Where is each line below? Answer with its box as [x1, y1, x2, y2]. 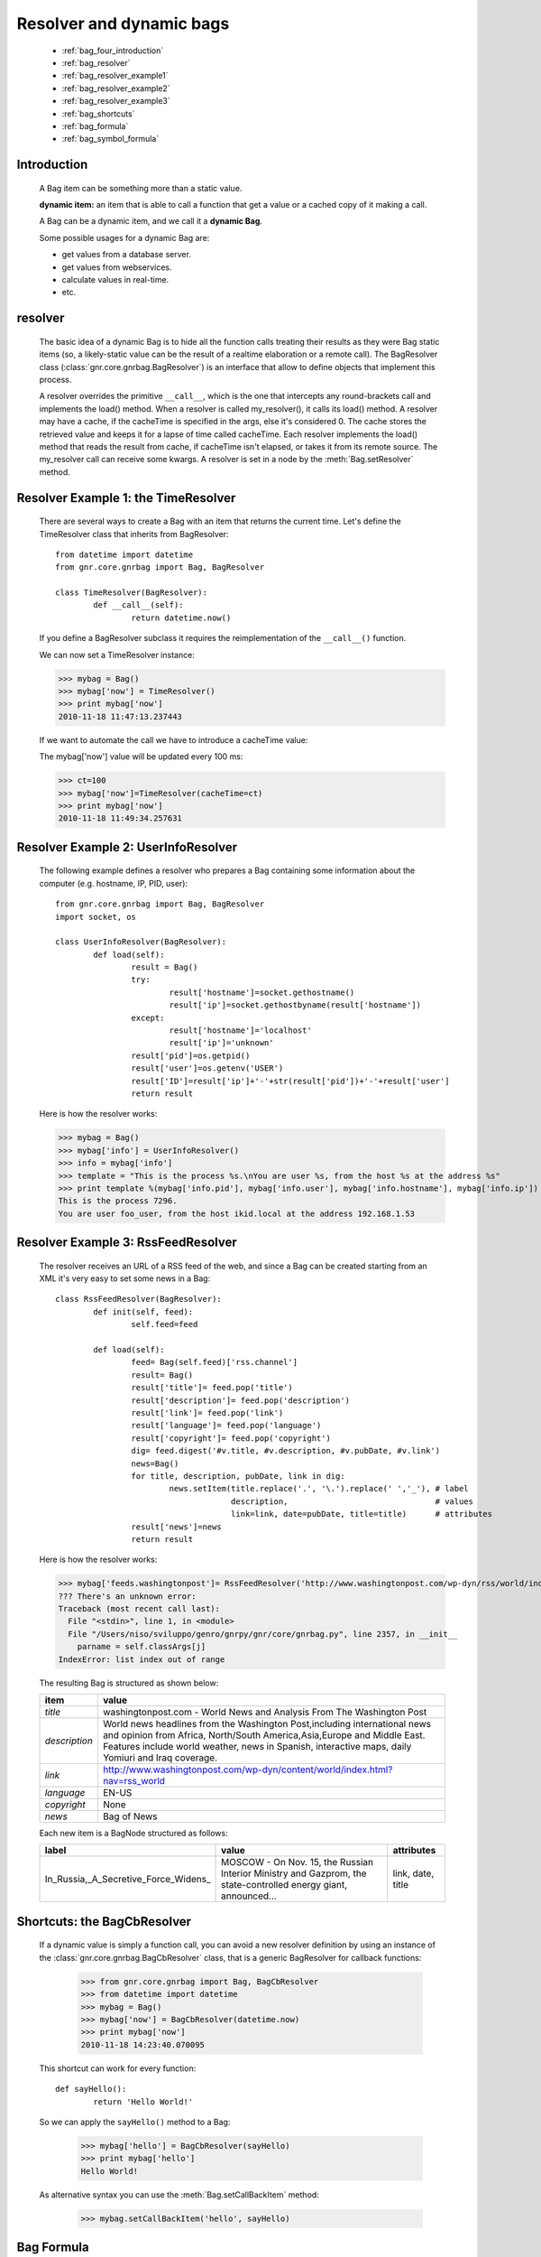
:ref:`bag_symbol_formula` [61, 134, 160, 144]
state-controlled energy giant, [221, 1879, 347, 1891]
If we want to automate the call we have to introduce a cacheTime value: [39, 734, 308, 745]
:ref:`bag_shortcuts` [61, 108, 135, 119]
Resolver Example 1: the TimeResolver [16, 490, 236, 506]
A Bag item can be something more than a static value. [39, 182, 243, 193]
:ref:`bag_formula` [61, 120, 129, 131]
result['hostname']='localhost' [169, 1026, 313, 1036]
